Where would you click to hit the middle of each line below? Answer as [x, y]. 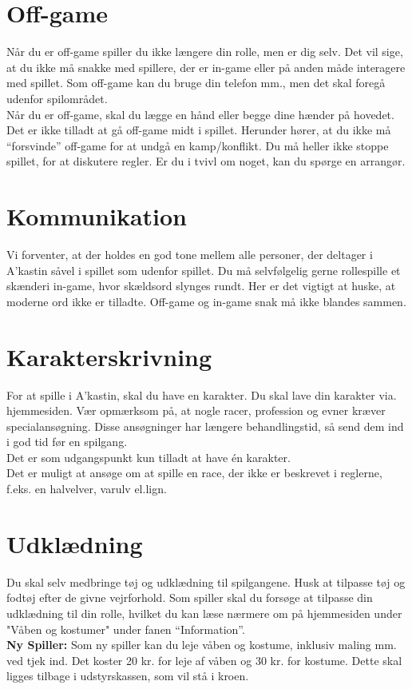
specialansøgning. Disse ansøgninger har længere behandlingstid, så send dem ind [205, 426]
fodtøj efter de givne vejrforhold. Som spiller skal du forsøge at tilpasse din [190, 597]
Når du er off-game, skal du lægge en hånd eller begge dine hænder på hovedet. [200, 114]
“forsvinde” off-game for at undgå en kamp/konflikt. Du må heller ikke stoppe [198, 145]
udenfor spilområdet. [57, 98]
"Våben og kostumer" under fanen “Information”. [126, 629]
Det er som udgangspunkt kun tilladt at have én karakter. [149, 457]
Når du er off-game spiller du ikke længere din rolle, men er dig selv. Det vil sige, [205, 52]
